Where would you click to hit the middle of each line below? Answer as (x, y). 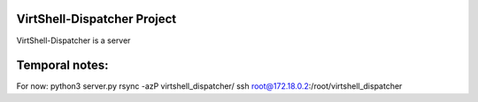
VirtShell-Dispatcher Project (96, 19)
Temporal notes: (63, 66)
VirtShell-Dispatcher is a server (73, 40)
